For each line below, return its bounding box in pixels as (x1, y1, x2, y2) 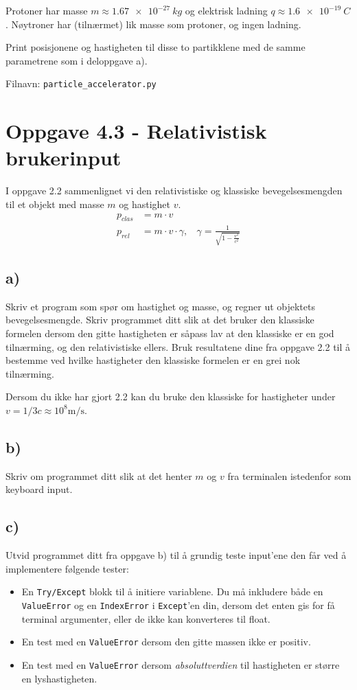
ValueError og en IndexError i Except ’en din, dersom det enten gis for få (21, 598, 335, 612)
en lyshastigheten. (21, 671, 97, 685)
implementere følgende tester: (5, 561, 129, 575)
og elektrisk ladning (185, 3, 268, 17)
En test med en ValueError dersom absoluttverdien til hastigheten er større (21, 657, 340, 671)
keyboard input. (5, 482, 73, 496)
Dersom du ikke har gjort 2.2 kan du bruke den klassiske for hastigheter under (5, 389, 336, 404)
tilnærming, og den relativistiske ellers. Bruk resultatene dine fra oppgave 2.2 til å (5, 339, 351, 354)
